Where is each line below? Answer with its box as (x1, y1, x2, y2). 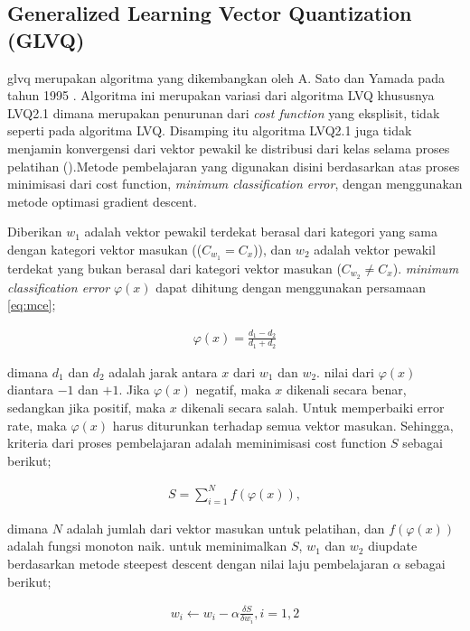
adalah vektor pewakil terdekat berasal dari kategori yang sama (84, 222, 438, 241)
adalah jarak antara (108, 362, 218, 381)
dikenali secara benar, (286, 380, 407, 399)
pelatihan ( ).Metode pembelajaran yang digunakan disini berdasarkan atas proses (7, 156, 460, 175)
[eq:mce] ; (7, 295, 56, 314)
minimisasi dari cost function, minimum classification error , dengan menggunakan (7, 174, 463, 193)
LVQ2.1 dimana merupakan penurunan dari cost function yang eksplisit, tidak (7, 103, 440, 122)
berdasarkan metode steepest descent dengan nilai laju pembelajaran (7, 553, 390, 572)
